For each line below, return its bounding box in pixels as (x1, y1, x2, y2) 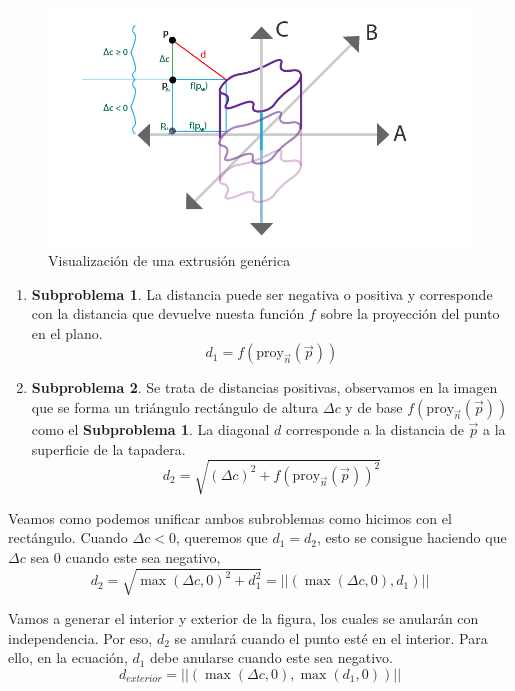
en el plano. (31, 322, 103, 343)
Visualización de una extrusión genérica (48, 250, 291, 271)
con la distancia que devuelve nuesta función (31, 303, 305, 324)
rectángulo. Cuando (8, 527, 128, 548)
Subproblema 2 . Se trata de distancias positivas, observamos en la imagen (31, 377, 498, 398)
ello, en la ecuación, (8, 647, 128, 668)
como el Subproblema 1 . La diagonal (31, 419, 270, 440)
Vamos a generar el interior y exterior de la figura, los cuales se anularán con (8, 608, 479, 629)
